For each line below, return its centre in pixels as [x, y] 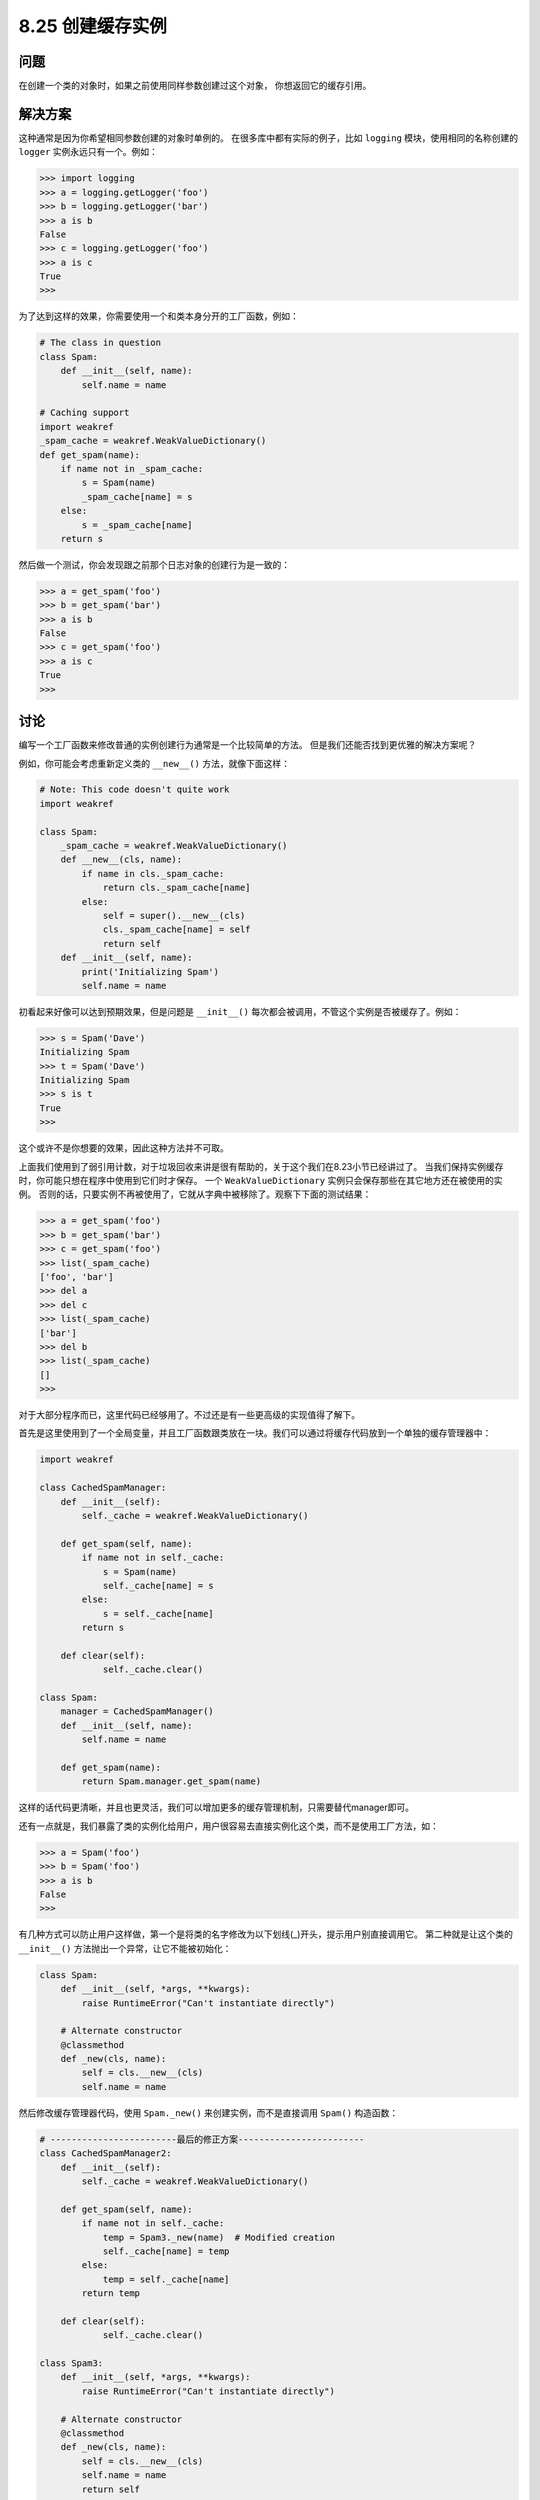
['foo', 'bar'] [76, 1276]
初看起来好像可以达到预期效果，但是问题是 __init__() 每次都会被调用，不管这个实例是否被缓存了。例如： [240, 1011]
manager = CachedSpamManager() [137, 1711]
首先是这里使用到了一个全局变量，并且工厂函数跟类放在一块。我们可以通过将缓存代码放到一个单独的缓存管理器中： [255, 1433]
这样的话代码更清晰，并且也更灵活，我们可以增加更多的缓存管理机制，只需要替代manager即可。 [216, 1807]
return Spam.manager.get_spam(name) [171, 1781]
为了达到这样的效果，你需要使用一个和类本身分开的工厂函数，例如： [158, 316]
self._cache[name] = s [158, 1585]
